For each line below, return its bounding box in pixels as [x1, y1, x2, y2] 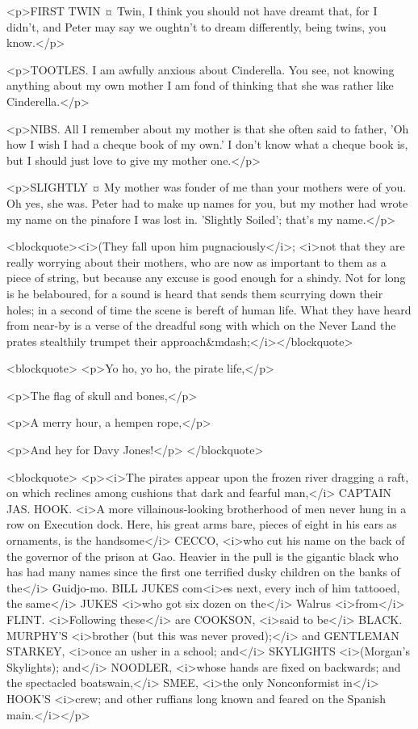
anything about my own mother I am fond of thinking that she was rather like [6, 77, 394, 94]
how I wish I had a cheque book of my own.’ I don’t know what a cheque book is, [6, 136, 408, 153]
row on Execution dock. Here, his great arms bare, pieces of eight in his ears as [6, 516, 397, 533]
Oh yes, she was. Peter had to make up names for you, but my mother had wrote [6, 194, 408, 211]
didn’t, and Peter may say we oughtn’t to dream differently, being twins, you [6, 18, 387, 35]
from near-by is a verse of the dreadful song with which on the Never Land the [6, 317, 396, 334]
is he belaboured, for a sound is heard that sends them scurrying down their [6, 284, 383, 301]
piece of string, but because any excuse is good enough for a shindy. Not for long [6, 269, 406, 286]
